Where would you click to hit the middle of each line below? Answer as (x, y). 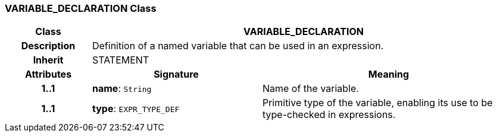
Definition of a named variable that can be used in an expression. (238, 46)
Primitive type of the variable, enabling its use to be (377, 103)
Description (48, 46)
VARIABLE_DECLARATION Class (81, 8)
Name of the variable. (310, 89)
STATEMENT (121, 60)
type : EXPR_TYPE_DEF (136, 109)
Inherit (48, 60)
